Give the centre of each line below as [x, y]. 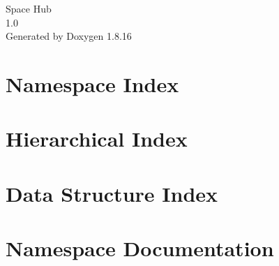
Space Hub [29, 8]
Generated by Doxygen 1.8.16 [69, 36]
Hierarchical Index [97, 139]
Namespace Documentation [140, 248]
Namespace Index [92, 83]
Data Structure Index [112, 193]
